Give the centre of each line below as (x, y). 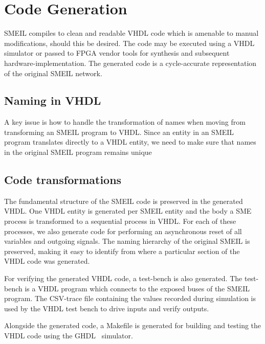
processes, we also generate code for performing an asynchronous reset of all (123, 231)
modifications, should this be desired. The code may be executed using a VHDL (129, 43)
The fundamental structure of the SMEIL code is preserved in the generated (124, 201)
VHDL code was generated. (47, 261)
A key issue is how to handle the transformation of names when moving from (125, 122)
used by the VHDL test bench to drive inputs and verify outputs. (107, 308)
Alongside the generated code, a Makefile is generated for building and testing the (133, 325)
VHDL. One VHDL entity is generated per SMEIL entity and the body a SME (128, 211)
